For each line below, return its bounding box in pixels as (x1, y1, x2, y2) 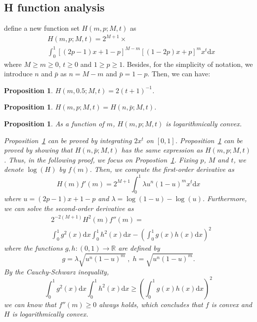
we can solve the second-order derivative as (4, 203, 134, 213)
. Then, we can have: (147, 68, 211, 79)
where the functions (4, 243, 63, 253)
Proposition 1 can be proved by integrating (4, 135, 132, 145)
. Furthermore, (202, 193, 247, 204)
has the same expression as (121, 145, 203, 155)
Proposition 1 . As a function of (4, 118, 104, 129)
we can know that (4, 299, 56, 309)
